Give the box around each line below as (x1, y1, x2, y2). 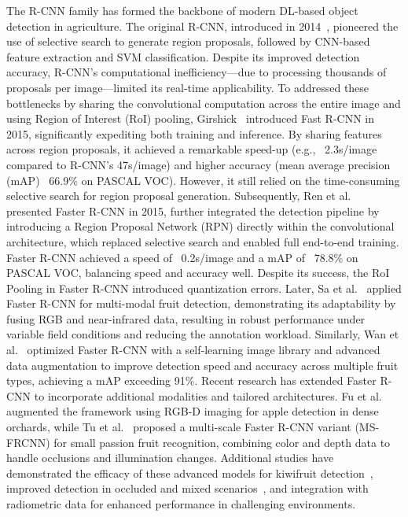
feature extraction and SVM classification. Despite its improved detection (6, 48, 360, 65)
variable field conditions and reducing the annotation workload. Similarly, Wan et (6, 326, 399, 342)
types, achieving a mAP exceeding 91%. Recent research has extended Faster (6, 372, 377, 389)
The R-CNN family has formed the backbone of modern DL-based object (6, 2, 358, 18)
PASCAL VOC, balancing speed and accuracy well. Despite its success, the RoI (6, 264, 390, 281)
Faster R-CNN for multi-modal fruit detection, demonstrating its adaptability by (6, 295, 396, 312)
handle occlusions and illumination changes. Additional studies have (6, 449, 334, 466)
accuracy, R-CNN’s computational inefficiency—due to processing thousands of (6, 64, 387, 80)
